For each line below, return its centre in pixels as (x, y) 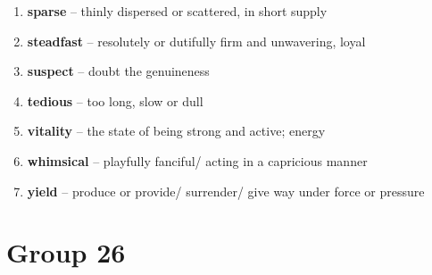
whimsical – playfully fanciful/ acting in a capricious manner (197, 160)
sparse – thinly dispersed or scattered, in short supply (177, 11)
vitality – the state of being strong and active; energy (176, 131)
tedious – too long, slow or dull (115, 100)
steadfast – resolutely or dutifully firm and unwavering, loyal (196, 41)
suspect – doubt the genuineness (118, 71)
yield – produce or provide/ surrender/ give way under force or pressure (226, 191)
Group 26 (66, 252)
